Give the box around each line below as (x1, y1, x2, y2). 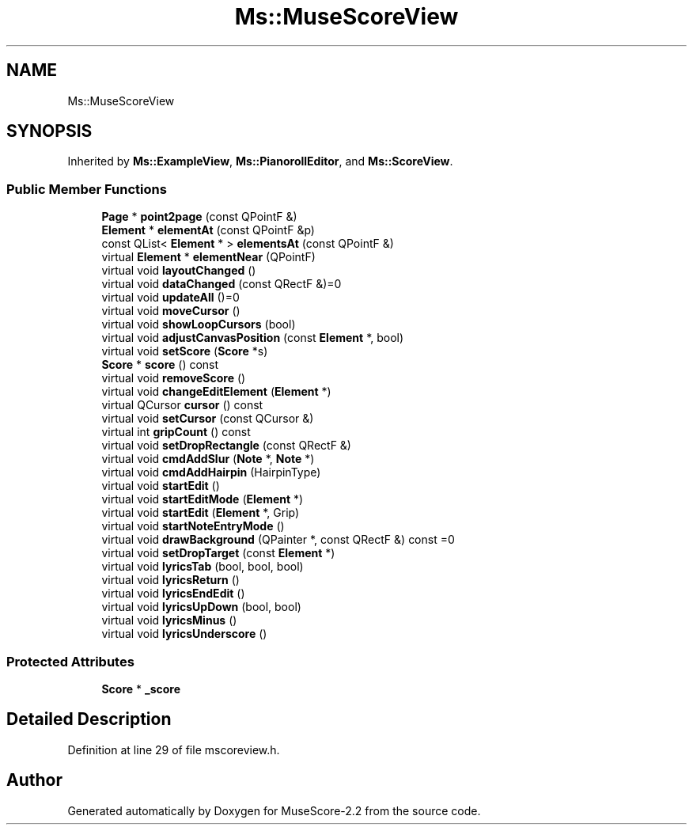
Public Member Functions (6, 180, 167, 197)
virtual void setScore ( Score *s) (101, 344, 268, 359)
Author (6, 770, 62, 791)
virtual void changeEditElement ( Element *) (101, 385, 331, 399)
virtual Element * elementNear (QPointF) (101, 250, 316, 264)
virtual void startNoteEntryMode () (101, 519, 285, 533)
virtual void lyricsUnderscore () (101, 627, 267, 641)
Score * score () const (101, 358, 219, 372)
